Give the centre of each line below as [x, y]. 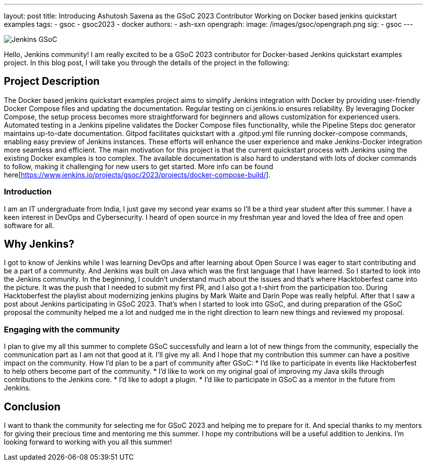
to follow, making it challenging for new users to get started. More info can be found [139, 166]
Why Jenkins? [39, 244]
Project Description [52, 81]
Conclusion [32, 407]
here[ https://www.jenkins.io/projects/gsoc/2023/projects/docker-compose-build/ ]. [137, 174]
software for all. [29, 225]
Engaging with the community [62, 329]
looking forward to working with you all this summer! [88, 442]
